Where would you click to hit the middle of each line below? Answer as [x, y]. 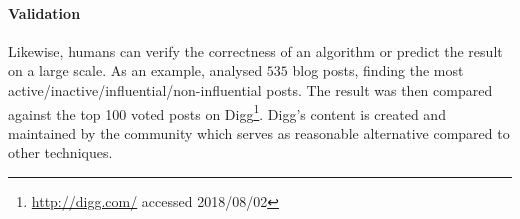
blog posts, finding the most [378, 70]
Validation [44, 12]
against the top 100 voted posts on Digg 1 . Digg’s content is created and [227, 112]
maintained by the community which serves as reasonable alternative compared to [259, 132]
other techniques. [60, 152]
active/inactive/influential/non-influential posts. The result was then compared [250, 89]
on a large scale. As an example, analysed [135, 70]
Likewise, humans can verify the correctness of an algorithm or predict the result [255, 50]
